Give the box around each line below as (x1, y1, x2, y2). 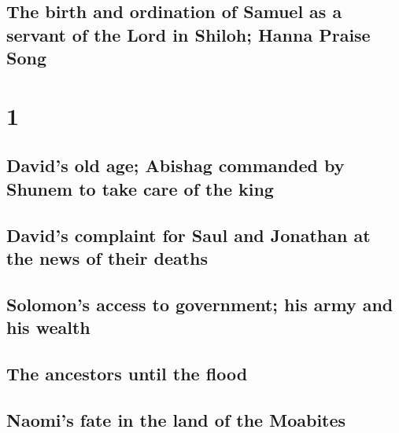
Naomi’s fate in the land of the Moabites (6, 407, 346, 431)
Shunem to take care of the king (6, 176, 274, 200)
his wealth (6, 315, 91, 339)
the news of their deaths (6, 245, 209, 270)
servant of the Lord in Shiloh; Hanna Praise (6, 22, 371, 46)
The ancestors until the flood (6, 361, 248, 385)
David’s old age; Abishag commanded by (6, 153, 345, 178)
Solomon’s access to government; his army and (6, 292, 393, 316)
